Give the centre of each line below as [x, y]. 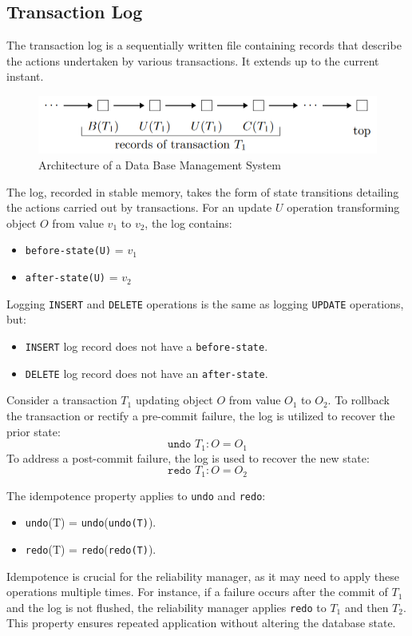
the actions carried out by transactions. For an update [139, 207]
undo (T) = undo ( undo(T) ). [91, 522]
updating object [174, 400]
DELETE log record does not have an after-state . [147, 373]
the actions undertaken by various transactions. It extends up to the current [193, 60]
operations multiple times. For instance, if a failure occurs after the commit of [197, 592]
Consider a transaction [62, 400]
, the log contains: [188, 223]
